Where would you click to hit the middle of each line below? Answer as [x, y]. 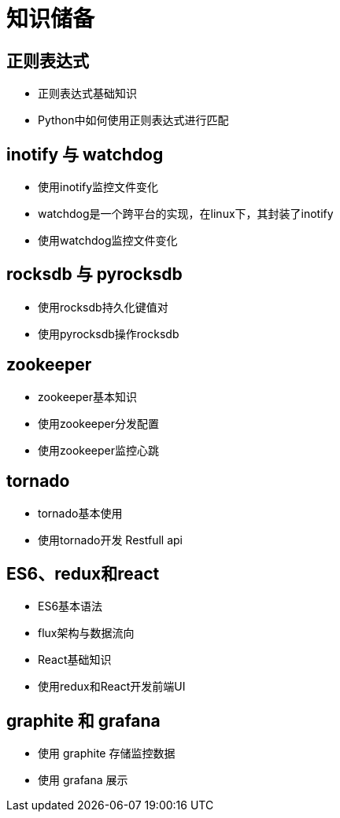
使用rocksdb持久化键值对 [103, 307]
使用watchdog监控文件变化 [108, 241]
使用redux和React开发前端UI [112, 687]
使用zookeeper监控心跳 [99, 450]
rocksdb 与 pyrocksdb [94, 275]
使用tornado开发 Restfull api [110, 540]
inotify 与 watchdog [85, 154]
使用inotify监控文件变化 [98, 187]
